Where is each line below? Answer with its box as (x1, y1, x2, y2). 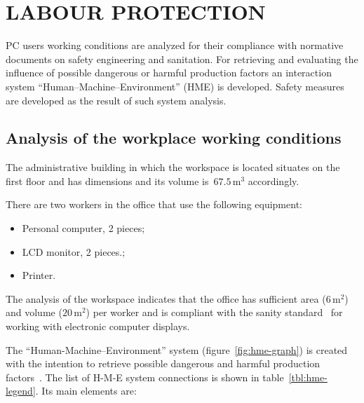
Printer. (22, 268, 56, 282)
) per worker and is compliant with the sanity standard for (86, 305, 343, 320)
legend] (6, 383, 36, 398)
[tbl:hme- (288, 369, 328, 384)
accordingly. (248, 173, 299, 188)
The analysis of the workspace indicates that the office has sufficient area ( (6, 291, 326, 306)
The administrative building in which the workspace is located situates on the (6, 160, 340, 175)
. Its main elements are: (35, 383, 137, 398)
